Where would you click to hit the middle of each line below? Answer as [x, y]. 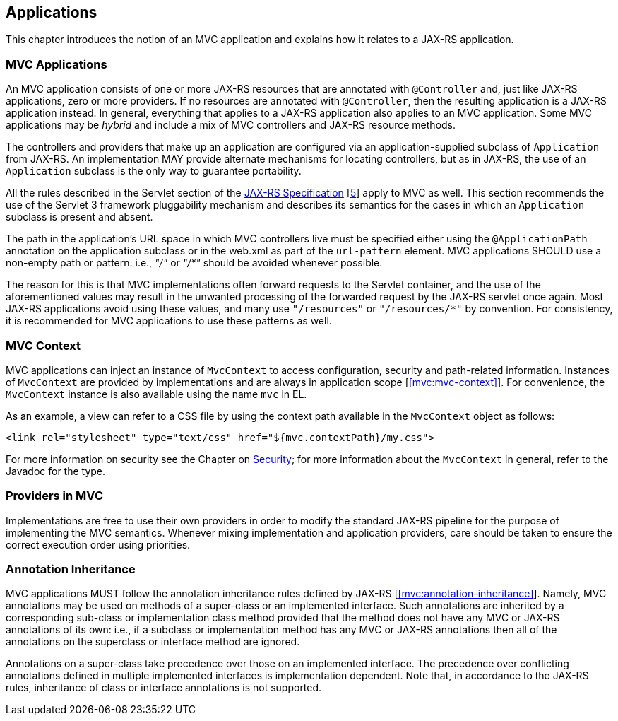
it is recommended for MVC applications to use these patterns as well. [169, 321]
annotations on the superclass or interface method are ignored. [153, 642]
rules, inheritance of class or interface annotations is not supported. [164, 688]
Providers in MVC [54, 496]
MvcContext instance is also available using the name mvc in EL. [156, 394]
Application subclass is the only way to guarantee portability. [154, 171]
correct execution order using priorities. [98, 544]
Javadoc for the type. [56, 471]
